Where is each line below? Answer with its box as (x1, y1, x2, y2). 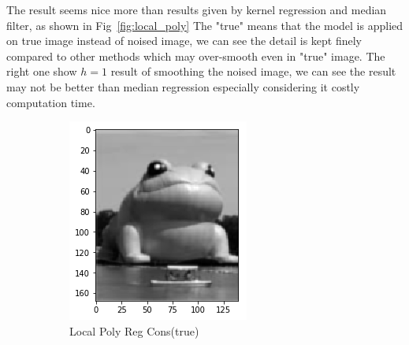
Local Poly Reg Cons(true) (69, 322, 199, 339)
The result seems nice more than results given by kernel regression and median (6, 2, 387, 17)
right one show (6, 63, 77, 80)
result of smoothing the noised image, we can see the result (110, 63, 396, 80)
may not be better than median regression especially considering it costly (6, 78, 360, 95)
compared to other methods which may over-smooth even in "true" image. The (6, 47, 385, 64)
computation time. (6, 94, 95, 110)
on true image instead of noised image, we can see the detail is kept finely (6, 32, 363, 49)
